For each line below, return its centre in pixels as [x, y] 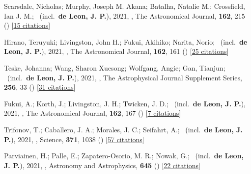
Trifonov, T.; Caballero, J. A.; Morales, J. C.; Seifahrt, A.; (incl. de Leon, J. [123, 129]
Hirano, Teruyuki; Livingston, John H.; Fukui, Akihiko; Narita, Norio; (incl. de [126, 41]
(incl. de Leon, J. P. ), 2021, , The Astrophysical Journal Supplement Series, [125, 77]
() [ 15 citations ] [27, 25]
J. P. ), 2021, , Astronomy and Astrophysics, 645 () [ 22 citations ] [102, 165]
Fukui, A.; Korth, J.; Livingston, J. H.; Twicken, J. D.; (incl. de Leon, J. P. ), [125, 103]
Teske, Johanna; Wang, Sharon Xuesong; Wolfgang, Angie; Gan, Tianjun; [115, 67]
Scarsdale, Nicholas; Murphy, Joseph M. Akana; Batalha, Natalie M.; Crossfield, [125, 6]
